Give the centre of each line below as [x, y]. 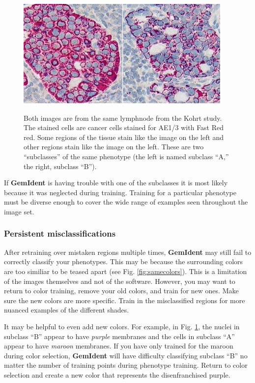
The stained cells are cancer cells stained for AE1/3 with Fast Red [124, 127]
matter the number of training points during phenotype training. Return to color [126, 365]
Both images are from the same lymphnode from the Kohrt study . [123, 118]
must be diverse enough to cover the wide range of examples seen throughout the [126, 202]
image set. [19, 211]
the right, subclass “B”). [60, 166]
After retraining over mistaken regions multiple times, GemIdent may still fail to [128, 252]
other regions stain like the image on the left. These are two [114, 147]
